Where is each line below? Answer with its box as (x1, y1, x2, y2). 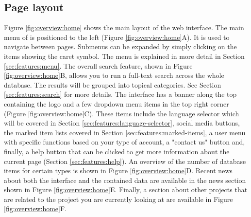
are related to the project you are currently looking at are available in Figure (4, 194, 233, 204)
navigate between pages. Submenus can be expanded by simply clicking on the (4, 41, 237, 52)
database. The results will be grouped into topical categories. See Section (4, 79, 221, 90)
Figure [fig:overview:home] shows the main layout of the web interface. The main (4, 22, 244, 33)
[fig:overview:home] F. (4, 203, 67, 214)
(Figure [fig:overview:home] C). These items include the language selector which (4, 108, 239, 118)
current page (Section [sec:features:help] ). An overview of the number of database (4, 156, 246, 166)
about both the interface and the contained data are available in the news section (4, 175, 246, 185)
